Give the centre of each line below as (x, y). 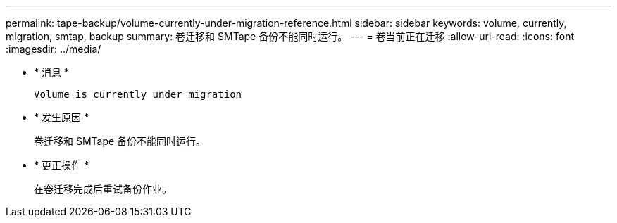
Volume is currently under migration (138, 94)
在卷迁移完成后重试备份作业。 (103, 189)
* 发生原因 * (61, 117)
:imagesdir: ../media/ (54, 49)
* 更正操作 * (61, 165)
